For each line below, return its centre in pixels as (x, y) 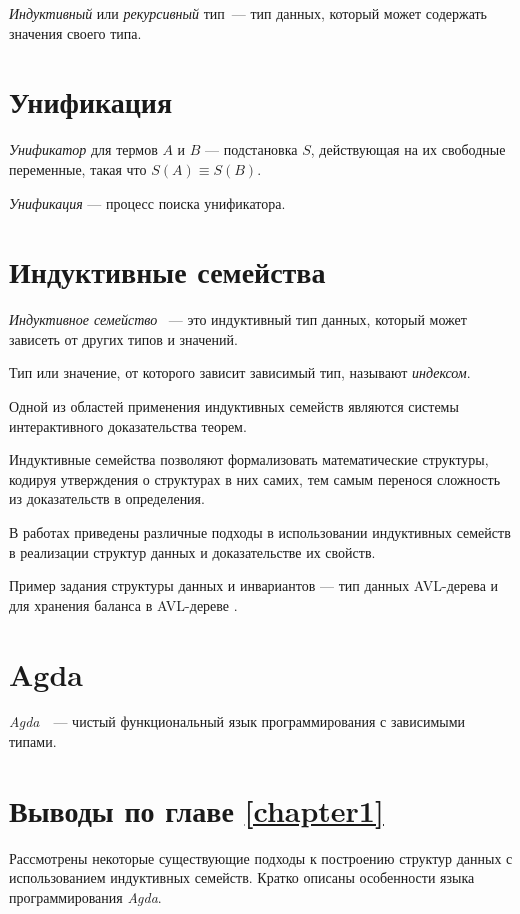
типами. (33, 741)
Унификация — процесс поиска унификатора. (147, 202)
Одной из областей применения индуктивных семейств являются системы (234, 406)
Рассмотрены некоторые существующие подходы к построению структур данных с (261, 857)
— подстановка (251, 149)
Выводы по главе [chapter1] (196, 809)
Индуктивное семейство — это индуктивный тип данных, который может (238, 319)
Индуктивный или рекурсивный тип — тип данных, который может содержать (248, 13)
